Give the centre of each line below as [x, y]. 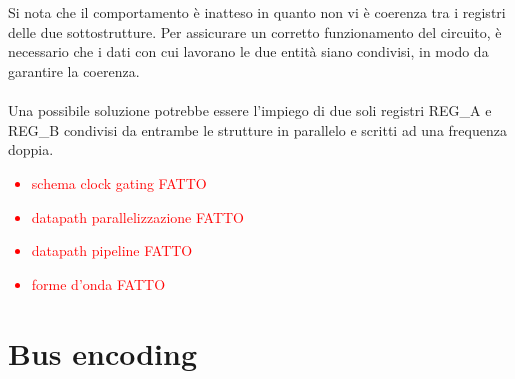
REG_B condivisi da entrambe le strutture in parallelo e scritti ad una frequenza [257, 129]
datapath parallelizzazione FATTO [137, 216]
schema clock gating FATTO [119, 182]
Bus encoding [103, 352]
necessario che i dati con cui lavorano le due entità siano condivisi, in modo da [248, 51]
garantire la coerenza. [74, 70]
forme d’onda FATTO [98, 283]
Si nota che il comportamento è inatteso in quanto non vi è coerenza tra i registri [257, 12]
